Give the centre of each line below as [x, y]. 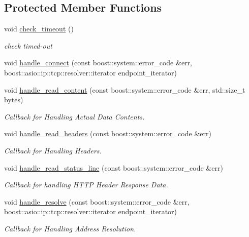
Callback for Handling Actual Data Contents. [74, 116]
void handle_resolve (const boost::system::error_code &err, [97, 201]
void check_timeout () [39, 29]
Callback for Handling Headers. [53, 150]
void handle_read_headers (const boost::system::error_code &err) [108, 133]
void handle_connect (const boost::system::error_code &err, [98, 63]
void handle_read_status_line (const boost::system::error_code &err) [114, 167]
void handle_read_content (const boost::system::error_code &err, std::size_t [125, 89]
